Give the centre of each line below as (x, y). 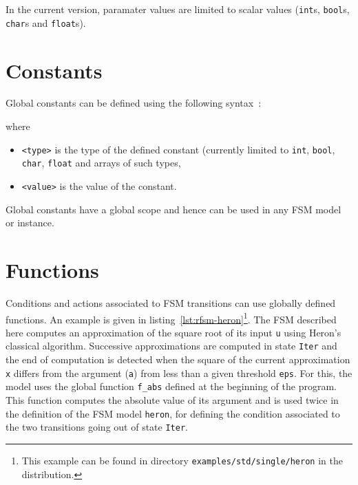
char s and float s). (46, 22)
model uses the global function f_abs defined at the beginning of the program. (171, 386)
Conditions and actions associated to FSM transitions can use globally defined (171, 302)
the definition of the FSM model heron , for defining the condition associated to (173, 413)
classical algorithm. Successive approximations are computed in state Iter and (171, 346)
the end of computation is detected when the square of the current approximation (178, 359)
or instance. (30, 223)
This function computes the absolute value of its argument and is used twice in (172, 399)
